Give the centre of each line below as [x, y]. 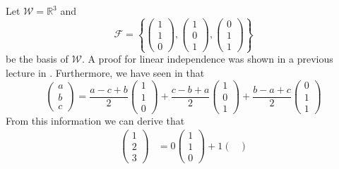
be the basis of [37, 59]
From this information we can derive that [95, 120]
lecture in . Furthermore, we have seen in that [105, 72]
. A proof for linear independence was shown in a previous [207, 59]
